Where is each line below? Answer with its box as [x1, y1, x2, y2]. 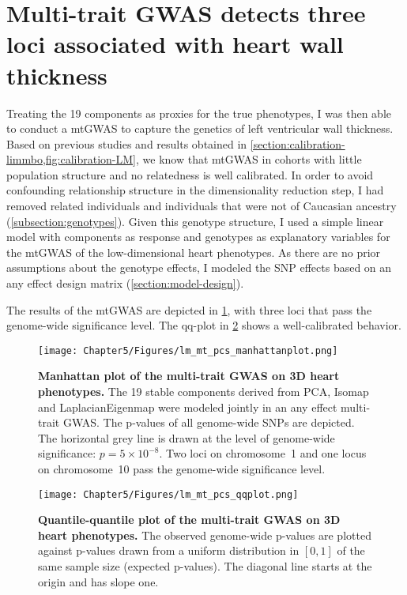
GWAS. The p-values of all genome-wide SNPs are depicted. [62, 414, 355, 431]
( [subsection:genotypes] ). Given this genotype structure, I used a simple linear [6, 213, 384, 229]
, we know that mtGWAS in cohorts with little [136, 151, 362, 168]
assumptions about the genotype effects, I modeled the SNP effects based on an [6, 259, 392, 276]
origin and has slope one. [38, 573, 159, 589]
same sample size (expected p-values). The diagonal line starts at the [38, 558, 372, 574]
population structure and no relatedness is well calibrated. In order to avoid [6, 166, 374, 183]
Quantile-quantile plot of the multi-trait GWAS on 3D [38, 511, 341, 528]
